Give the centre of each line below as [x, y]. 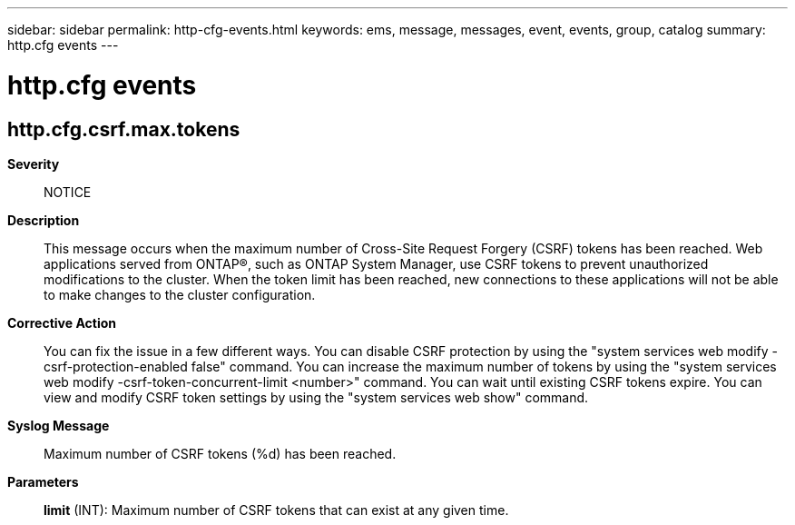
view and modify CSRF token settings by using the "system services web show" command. [316, 397]
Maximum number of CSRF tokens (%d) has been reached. [220, 453]
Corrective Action [62, 322]
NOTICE [68, 192]
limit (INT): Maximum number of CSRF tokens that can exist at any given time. [276, 510]
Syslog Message [59, 425]
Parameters [43, 481]
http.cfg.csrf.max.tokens [124, 129]
